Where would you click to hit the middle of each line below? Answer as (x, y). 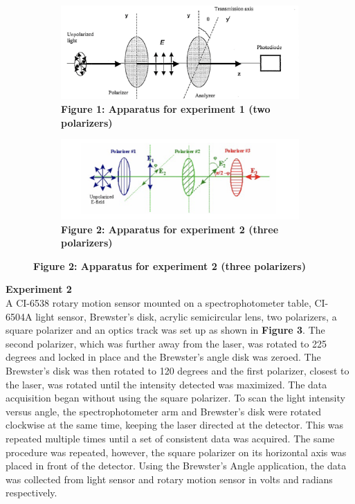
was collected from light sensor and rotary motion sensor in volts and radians (169, 479)
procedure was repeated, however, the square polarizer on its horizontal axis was (176, 452)
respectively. (31, 493)
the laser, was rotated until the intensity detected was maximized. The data (166, 384)
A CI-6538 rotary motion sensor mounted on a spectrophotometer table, (158, 303)
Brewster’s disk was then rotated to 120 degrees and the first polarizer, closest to (177, 370)
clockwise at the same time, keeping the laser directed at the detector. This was (175, 425)
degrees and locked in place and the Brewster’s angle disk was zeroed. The (163, 357)
